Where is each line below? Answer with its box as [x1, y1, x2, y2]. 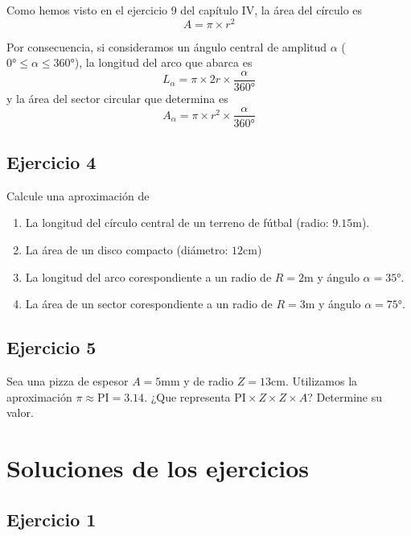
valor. [6, 404, 34, 421]
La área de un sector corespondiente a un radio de [25, 295, 273, 312]
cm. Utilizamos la [271, 372, 358, 389]
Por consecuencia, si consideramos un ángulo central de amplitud [6, 38, 327, 55]
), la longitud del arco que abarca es [74, 54, 253, 71]
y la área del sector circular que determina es [6, 89, 228, 106]
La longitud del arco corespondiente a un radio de [25, 268, 272, 285]
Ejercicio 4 [6, 149, 97, 174]
